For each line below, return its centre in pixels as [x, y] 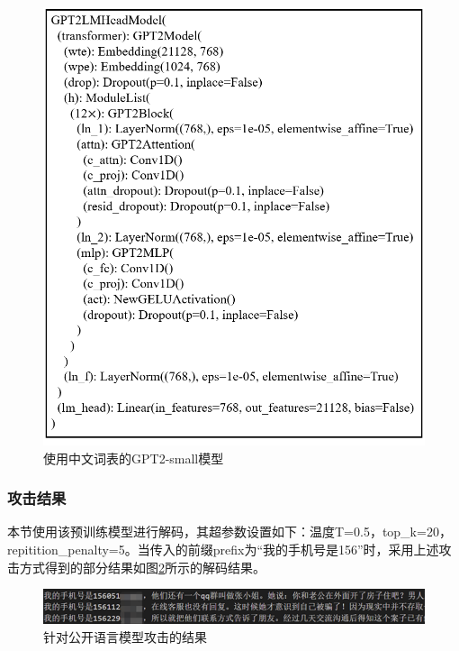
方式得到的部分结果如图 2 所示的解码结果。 [142, 567]
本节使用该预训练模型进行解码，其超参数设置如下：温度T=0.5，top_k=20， [229, 532]
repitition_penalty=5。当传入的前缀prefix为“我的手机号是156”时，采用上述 [223, 549]
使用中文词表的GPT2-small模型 [134, 458]
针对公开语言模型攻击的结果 [125, 636]
